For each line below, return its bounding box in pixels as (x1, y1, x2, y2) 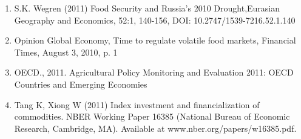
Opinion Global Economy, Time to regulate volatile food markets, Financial (14, 34, 296, 47)
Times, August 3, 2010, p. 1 (14, 45, 118, 58)
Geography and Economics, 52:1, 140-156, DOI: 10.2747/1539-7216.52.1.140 (14, 13, 296, 26)
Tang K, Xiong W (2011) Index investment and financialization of (14, 98, 260, 111)
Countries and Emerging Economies (14, 77, 147, 90)
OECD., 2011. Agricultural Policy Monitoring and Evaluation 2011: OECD (14, 66, 294, 79)
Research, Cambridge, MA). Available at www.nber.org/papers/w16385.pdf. (14, 121, 297, 134)
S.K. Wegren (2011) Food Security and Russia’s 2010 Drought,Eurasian (14, 2, 280, 14)
